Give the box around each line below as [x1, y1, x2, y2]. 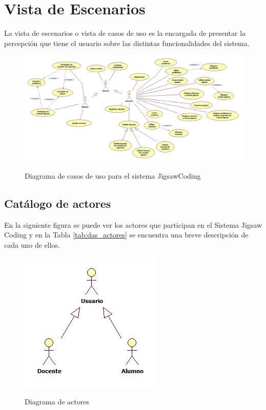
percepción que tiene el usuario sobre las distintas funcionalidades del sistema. [4, 37, 250, 48]
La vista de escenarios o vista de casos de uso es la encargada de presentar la [4, 28, 246, 38]
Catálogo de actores [4, 195, 111, 211]
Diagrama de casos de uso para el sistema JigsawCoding [25, 170, 201, 181]
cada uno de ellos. [4, 239, 60, 250]
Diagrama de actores [25, 396, 89, 407]
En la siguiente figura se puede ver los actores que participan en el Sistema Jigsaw [4, 219, 262, 230]
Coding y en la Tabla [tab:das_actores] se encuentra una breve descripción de [4, 229, 249, 240]
